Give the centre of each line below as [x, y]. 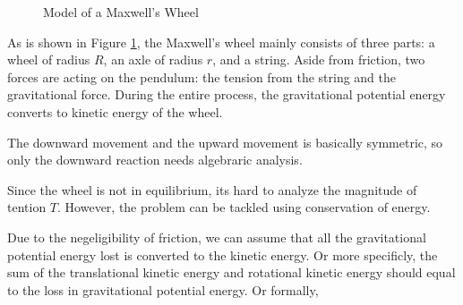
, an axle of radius [153, 59]
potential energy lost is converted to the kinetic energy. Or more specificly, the [223, 254]
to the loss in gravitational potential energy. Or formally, [163, 289]
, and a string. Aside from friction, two [319, 59]
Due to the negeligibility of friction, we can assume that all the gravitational [217, 237]
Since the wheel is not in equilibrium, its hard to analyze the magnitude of [212, 189]
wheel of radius [49, 59]
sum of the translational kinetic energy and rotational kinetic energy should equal [231, 272]
